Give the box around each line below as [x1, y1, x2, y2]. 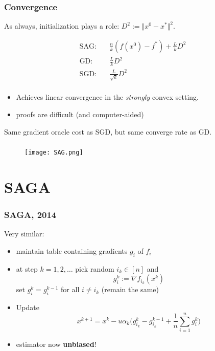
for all [61, 284, 80, 295]
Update [16, 302, 39, 313]
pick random [75, 263, 114, 274]
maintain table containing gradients [16, 246, 128, 256]
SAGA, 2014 [4, 208, 57, 221]
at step [16, 263, 38, 274]
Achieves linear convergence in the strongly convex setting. [16, 92, 199, 102]
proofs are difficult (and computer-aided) [16, 109, 144, 120]
